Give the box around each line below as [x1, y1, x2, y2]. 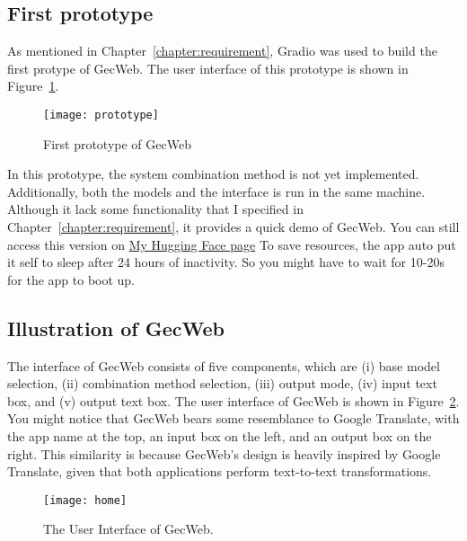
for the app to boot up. [7, 270, 136, 288]
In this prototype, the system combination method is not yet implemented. [7, 164, 419, 183]
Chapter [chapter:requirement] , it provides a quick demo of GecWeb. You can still [7, 217, 460, 236]
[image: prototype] [43, 108, 159, 121]
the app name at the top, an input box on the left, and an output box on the [7, 426, 432, 445]
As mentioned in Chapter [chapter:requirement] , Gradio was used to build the [7, 41, 437, 60]
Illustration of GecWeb [7, 314, 225, 341]
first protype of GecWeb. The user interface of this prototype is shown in [7, 58, 409, 77]
